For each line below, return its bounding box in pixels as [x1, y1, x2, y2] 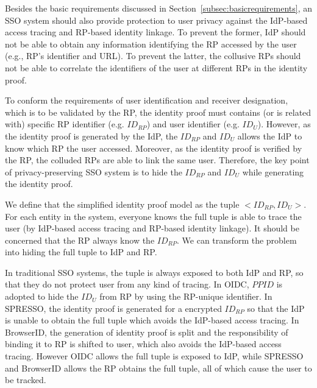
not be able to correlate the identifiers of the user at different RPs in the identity [5, 61, 308, 74]
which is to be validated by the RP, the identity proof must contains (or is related [5, 105, 312, 118]
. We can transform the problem [177, 233, 297, 246]
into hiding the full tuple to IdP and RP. [5, 245, 157, 258]
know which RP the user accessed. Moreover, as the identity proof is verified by [5, 141, 302, 154]
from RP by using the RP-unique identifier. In [99, 290, 272, 303]
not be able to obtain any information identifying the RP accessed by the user [5, 37, 297, 50]
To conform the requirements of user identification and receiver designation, [5, 94, 288, 107]
